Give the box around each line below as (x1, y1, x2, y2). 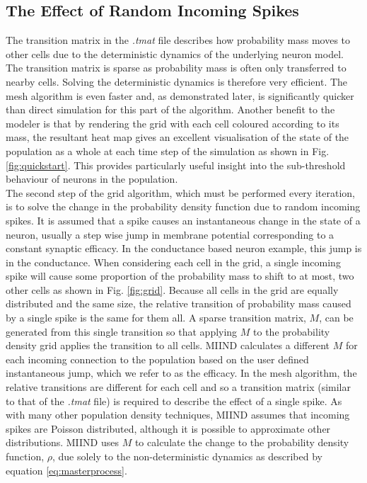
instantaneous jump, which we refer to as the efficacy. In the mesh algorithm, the (6, 365, 357, 380)
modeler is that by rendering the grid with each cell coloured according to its (6, 115, 339, 130)
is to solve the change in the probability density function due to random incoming (6, 199, 361, 214)
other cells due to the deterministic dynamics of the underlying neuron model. (6, 46, 344, 61)
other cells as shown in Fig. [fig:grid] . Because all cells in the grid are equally (6, 282, 339, 297)
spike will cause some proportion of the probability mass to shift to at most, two (6, 268, 354, 283)
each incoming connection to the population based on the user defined (6, 351, 309, 366)
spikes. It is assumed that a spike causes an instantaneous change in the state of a (6, 212, 361, 227)
